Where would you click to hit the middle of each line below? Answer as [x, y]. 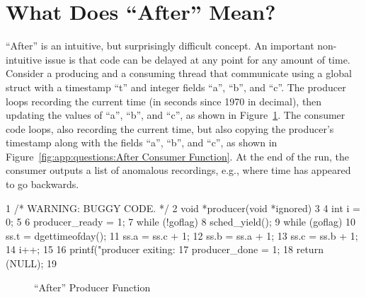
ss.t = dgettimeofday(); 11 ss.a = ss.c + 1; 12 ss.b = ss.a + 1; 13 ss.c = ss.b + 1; [182, 235]
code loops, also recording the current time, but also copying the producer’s [170, 128]
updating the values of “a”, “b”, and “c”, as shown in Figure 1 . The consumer [176, 115]
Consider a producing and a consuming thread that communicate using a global [179, 73]
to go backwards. [42, 184]
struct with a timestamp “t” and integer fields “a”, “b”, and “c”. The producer [176, 87]
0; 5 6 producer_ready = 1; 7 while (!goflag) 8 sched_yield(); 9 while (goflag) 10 [181, 222]
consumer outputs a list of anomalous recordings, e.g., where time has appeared [178, 170]
